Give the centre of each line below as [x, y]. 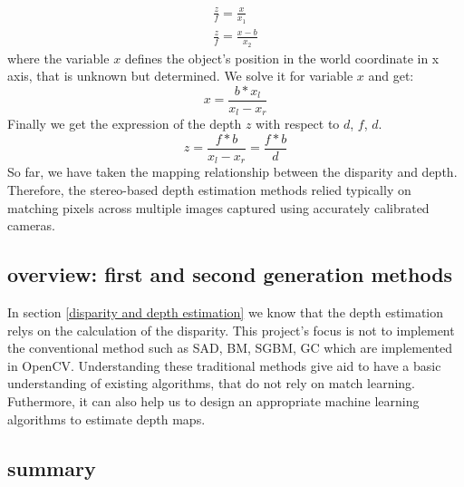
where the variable [58, 58]
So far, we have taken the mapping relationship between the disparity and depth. [232, 172]
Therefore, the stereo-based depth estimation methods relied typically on [209, 189]
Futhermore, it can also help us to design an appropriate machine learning [213, 400]
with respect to [298, 124]
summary [52, 468]
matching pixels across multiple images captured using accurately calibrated [218, 207]
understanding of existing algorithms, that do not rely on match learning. [212, 383]
